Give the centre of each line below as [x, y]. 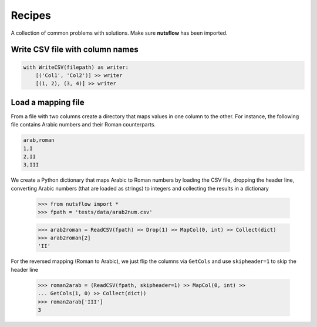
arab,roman [39, 140]
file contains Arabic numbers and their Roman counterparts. [83, 125]
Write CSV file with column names [75, 50]
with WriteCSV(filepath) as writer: [76, 67]
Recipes [31, 15]
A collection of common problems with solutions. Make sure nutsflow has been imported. [119, 33]
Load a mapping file [48, 102]
